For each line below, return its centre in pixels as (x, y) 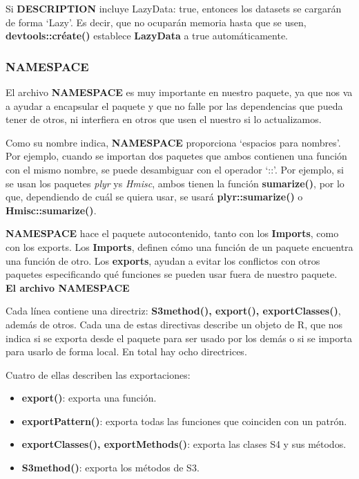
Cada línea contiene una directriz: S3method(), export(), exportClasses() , (173, 311)
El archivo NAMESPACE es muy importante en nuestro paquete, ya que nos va (179, 92)
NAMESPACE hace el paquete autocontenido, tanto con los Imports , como (172, 233)
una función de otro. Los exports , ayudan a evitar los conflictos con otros (163, 260)
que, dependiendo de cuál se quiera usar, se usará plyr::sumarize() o (154, 197)
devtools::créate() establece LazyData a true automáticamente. (147, 36)
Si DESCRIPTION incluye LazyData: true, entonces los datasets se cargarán (174, 8)
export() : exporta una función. (89, 398)
